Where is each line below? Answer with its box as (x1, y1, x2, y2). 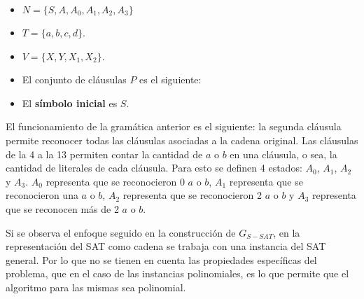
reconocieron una (6, 188, 78, 202)
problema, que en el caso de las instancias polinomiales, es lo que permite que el (6, 266, 349, 281)
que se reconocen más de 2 (6, 201, 119, 216)
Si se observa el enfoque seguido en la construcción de (6, 225, 236, 239)
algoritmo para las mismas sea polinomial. (6, 279, 186, 294)
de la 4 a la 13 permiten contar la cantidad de (6, 146, 203, 161)
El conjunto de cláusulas (22, 72, 127, 87)
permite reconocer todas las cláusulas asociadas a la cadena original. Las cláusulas (6, 132, 358, 147)
